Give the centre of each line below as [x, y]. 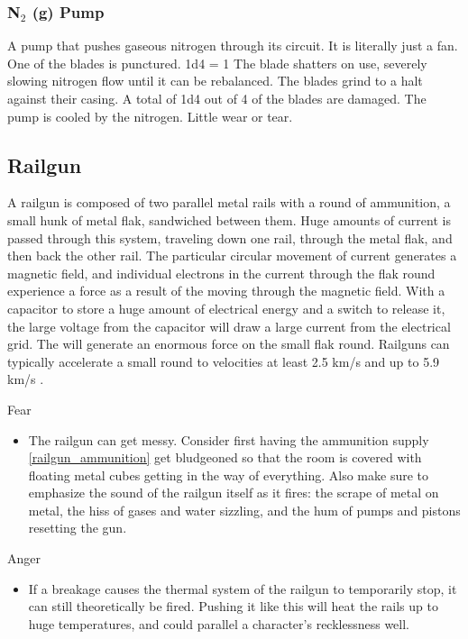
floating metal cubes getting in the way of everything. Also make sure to [229, 475]
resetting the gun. [78, 528]
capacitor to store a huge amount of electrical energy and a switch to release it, [226, 308]
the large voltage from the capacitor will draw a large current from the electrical [229, 326]
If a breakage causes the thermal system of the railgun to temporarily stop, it [243, 588]
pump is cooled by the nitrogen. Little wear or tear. [150, 116]
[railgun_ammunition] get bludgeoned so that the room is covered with [225, 457]
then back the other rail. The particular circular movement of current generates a [232, 256]
